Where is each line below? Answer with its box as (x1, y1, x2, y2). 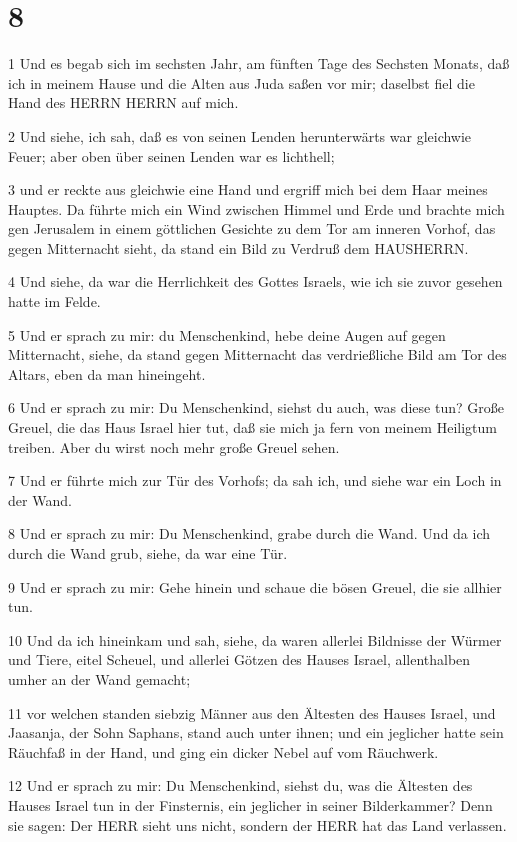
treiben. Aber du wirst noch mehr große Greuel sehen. (8, 436, 340, 457)
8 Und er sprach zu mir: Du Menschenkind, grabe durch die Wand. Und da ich (8, 523, 491, 544)
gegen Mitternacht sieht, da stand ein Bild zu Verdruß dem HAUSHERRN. (8, 237, 469, 258)
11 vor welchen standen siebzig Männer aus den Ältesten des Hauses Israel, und (8, 702, 496, 723)
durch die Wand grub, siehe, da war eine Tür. (8, 543, 288, 563)
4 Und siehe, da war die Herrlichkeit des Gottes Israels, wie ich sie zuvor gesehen (8, 271, 503, 292)
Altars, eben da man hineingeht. (8, 363, 206, 384)
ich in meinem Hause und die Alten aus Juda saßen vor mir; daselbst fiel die (8, 72, 475, 93)
